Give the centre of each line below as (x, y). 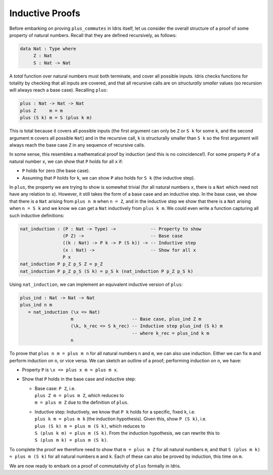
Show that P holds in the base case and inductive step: (79, 379)
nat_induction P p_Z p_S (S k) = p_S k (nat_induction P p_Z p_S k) (107, 271)
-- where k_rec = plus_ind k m (171, 333)
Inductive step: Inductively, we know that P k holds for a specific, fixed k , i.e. (115, 412)
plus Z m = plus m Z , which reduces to (79, 396)
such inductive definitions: (37, 215)
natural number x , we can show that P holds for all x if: (66, 161)
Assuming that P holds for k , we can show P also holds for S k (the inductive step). (108, 178)
